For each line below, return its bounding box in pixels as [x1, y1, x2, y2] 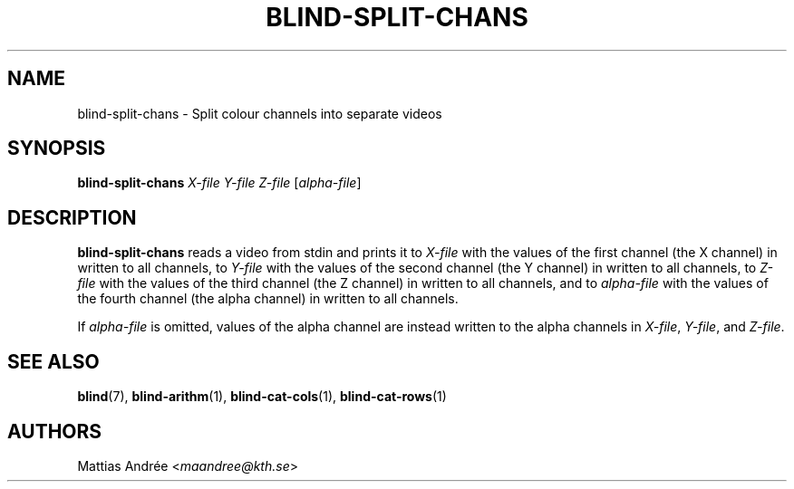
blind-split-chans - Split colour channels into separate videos [77, 105, 442, 121]
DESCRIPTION [7, 206, 137, 229]
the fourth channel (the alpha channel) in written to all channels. [77, 291, 459, 307]
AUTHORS [7, 419, 102, 443]
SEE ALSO [7, 350, 100, 373]
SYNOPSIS [7, 137, 106, 160]
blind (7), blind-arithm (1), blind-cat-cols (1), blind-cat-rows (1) [77, 388, 447, 405]
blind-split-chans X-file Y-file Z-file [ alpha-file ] [77, 175, 362, 191]
